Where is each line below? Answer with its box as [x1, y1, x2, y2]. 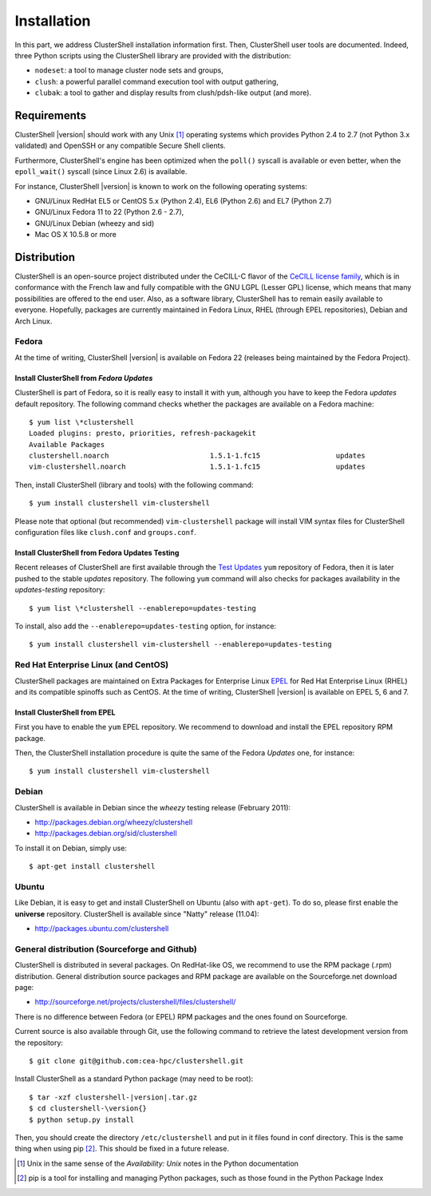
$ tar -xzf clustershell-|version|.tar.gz [29, 1092, 198, 1102]
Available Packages [29, 440, 105, 449]
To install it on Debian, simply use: [14, 843, 128, 853]
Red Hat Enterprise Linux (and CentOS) [14, 659, 169, 671]
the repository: [14, 1038, 64, 1047]
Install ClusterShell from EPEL [14, 707, 116, 717]
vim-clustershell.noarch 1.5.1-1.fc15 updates [29, 462, 366, 471]
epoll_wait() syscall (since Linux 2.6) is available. [14, 167, 188, 176]
